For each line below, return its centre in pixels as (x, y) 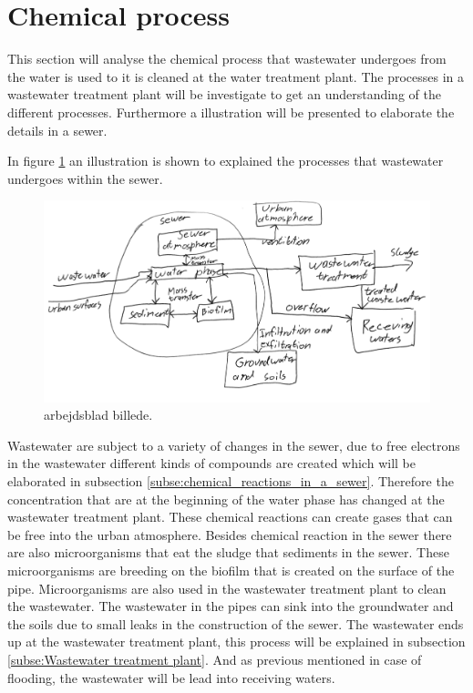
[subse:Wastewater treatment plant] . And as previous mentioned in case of (215, 659)
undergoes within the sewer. (85, 178)
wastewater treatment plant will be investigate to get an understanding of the (224, 94)
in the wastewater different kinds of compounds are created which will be (211, 463)
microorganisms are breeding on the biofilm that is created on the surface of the (231, 570)
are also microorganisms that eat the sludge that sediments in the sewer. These (228, 552)
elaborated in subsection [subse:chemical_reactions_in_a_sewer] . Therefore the (231, 480)
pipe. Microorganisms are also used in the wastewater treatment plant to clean (227, 588)
